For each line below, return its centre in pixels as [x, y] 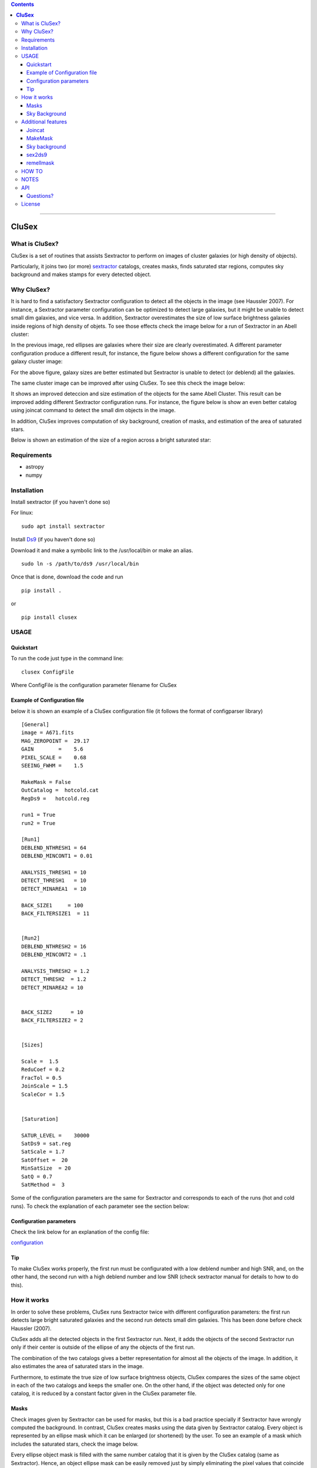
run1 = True [38, 815]
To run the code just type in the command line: [67, 658]
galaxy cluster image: [37, 362]
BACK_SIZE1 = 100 [52, 905]
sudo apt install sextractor [63, 526]
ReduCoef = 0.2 [43, 1070]
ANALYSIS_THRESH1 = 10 [54, 873]
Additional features [44, 122]
